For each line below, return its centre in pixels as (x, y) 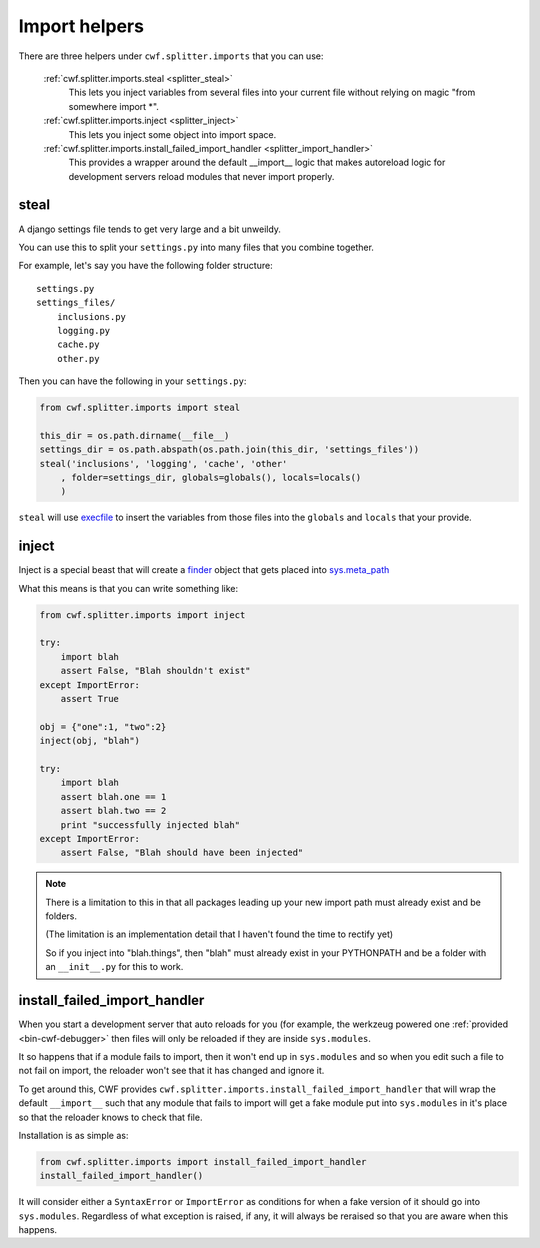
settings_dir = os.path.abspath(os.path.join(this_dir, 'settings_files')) (229, 449)
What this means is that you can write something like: (128, 588)
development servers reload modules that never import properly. (201, 176)
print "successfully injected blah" (150, 824)
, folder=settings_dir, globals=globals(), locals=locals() (211, 478)
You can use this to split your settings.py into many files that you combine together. (196, 247)
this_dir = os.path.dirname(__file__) (134, 435)
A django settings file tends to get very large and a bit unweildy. (150, 229)
